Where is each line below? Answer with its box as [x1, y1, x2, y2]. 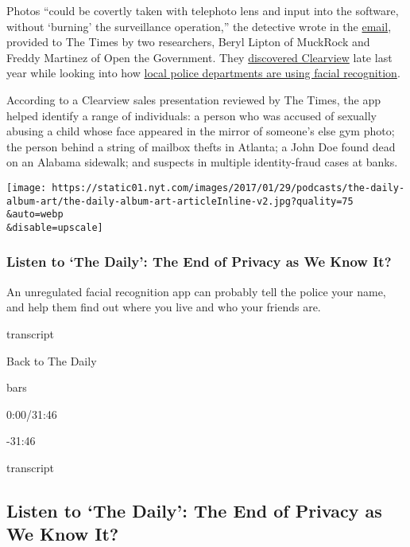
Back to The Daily [6, 352, 97, 369]
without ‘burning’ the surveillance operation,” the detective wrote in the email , [6, 18, 392, 34]
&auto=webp [6, 209, 64, 221]
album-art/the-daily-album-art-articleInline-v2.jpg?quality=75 [6, 195, 354, 207]
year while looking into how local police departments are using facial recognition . [6, 64, 400, 81]
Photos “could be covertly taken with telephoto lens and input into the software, [6, 2, 399, 18]
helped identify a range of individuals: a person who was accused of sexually [6, 107, 377, 123]
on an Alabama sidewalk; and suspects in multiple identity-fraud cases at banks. [6, 154, 398, 170]
